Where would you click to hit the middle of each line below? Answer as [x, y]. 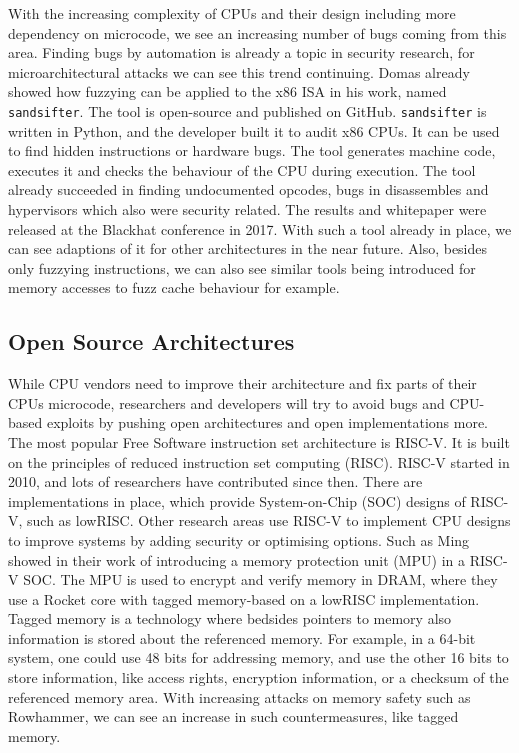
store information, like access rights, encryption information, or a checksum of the [258, 677]
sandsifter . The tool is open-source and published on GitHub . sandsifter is [247, 110]
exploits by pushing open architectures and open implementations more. [267, 422]
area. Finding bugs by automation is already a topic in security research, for [241, 52]
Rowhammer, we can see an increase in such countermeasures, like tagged [233, 716]
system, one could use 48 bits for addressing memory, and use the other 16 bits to [258, 657]
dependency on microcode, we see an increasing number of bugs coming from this [257, 32]
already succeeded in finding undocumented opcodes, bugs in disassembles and [248, 189]
